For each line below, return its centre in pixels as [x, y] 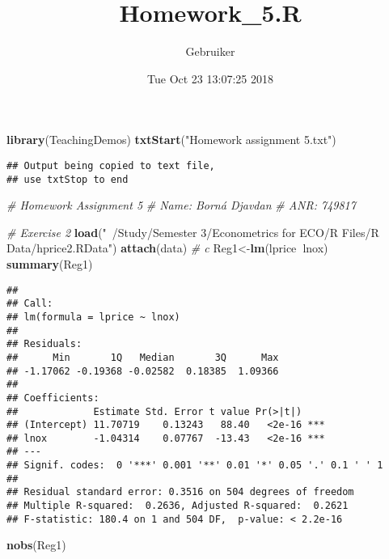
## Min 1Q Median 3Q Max [143, 357]
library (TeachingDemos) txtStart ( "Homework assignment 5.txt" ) [171, 140]
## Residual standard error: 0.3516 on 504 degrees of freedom [180, 492]
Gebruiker [210, 51]
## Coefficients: [53, 398]
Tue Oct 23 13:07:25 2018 [210, 78]
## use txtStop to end [68, 179]
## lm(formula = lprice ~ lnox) [93, 317]
